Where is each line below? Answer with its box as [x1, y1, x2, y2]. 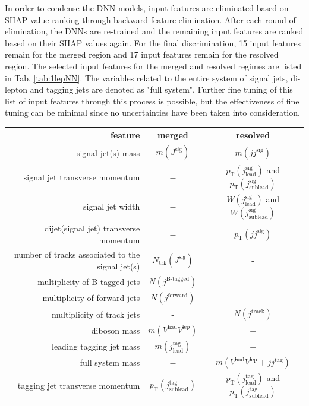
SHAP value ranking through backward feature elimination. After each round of [5, 13, 296, 26]
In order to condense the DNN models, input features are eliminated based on [5, 2, 289, 14]
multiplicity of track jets [52, 307, 140, 320]
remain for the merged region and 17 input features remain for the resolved [5, 48, 279, 61]
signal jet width [83, 199, 140, 212]
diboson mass [91, 323, 140, 336]
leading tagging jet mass [52, 340, 140, 353]
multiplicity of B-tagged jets [37, 275, 140, 288]
